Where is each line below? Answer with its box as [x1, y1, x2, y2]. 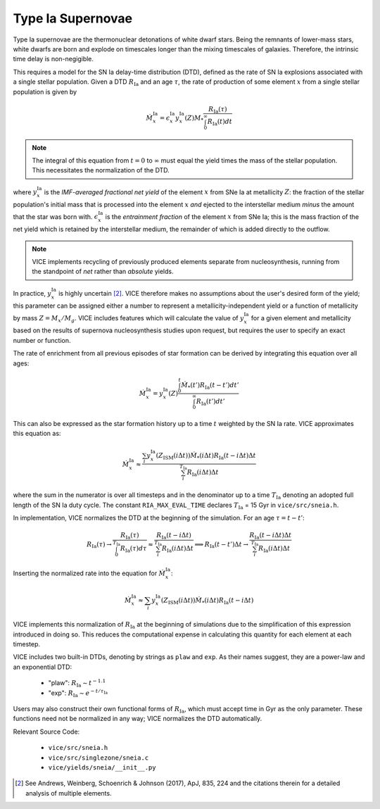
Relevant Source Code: [13, 727, 80, 736]
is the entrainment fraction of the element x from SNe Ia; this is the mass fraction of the [105, 212, 359, 221]
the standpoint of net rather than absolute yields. [32, 268, 174, 276]
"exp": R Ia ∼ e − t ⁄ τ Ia [48, 687, 108, 698]
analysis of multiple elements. [25, 789, 112, 797]
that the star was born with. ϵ [13, 212, 99, 221]
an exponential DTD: [13, 663, 72, 671]
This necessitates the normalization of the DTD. [32, 166, 170, 175]
